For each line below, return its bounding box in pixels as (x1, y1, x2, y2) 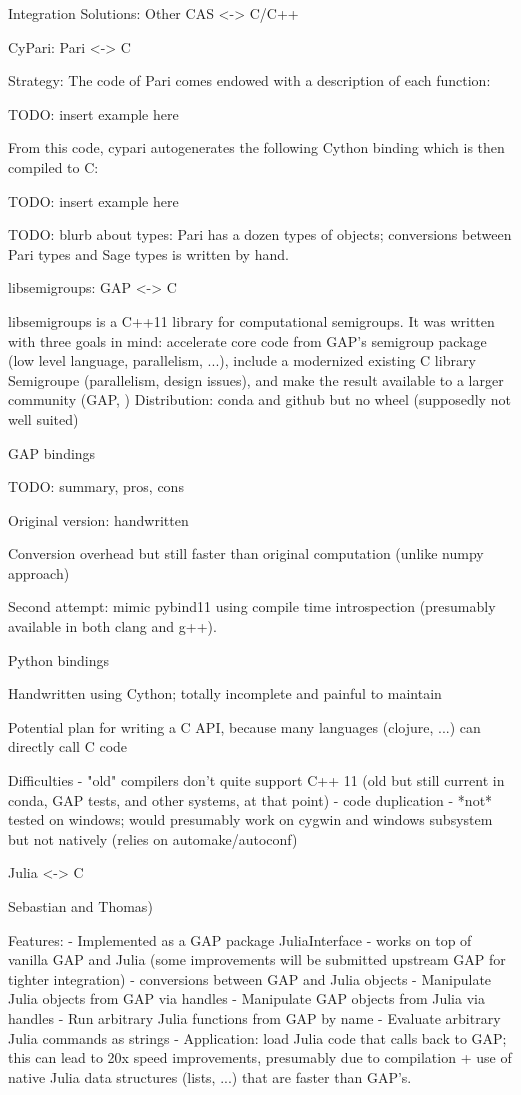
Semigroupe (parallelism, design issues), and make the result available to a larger (8, 369, 504, 390)
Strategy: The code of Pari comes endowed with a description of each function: (8, 70, 491, 91)
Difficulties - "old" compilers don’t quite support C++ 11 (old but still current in (8, 770, 505, 791)
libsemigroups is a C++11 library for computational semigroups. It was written (8, 310, 495, 331)
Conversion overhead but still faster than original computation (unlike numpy (8, 543, 484, 564)
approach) (8, 562, 70, 583)
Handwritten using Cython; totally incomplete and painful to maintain (8, 683, 442, 704)
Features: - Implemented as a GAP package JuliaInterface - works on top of (8, 929, 472, 950)
